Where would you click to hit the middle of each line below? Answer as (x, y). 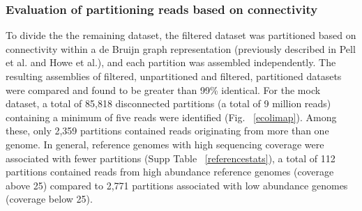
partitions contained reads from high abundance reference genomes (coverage (170, 172)
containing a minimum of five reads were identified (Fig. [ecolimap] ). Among (171, 117)
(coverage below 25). (49, 199)
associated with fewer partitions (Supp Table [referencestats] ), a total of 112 (171, 158)
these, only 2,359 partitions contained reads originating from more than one (167, 131)
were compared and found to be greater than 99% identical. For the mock (163, 89)
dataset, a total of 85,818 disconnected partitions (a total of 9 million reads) (168, 103)
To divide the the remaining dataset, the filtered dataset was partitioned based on (181, 35)
